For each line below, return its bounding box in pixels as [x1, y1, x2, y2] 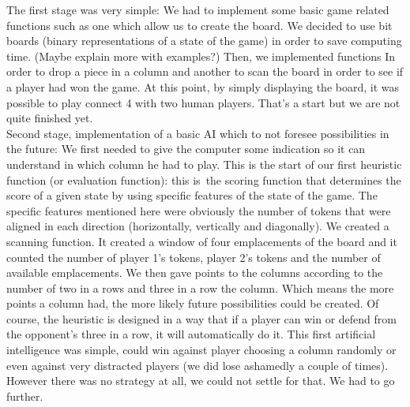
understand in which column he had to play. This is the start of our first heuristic [6, 155, 402, 172]
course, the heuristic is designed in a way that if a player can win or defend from [6, 310, 397, 327]
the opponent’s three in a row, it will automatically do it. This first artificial [6, 326, 376, 342]
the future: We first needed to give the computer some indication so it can [6, 140, 366, 157]
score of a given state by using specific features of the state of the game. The [6, 187, 378, 203]
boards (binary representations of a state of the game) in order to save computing [6, 32, 402, 49]
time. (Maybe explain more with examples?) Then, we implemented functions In [6, 47, 396, 64]
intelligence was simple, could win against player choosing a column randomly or [6, 342, 397, 358]
